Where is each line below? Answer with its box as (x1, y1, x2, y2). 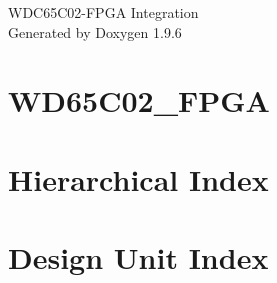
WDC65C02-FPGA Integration (8, 2, 199, 22)
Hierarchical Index (8, 158, 269, 199)
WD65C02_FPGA (8, 80, 270, 121)
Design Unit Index (8, 237, 269, 278)
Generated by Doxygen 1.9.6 (8, 21, 182, 42)
